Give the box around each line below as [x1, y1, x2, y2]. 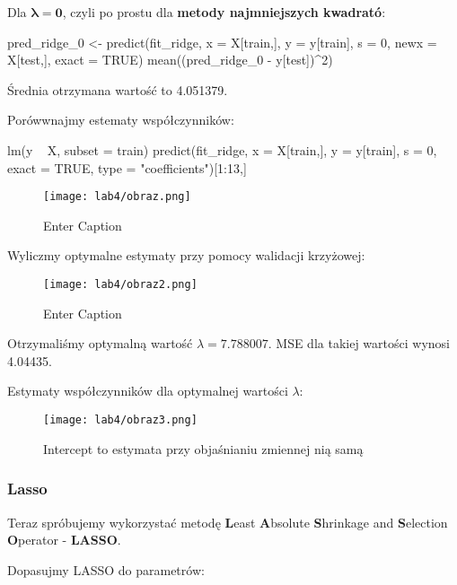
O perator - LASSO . [7, 530, 121, 549]
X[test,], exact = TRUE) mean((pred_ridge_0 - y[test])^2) [7, 50, 333, 69]
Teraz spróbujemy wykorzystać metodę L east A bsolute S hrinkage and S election [7, 512, 448, 531]
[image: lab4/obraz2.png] [43, 278, 198, 291]
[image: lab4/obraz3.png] [43, 414, 198, 427]
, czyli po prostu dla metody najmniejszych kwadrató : [62, 3, 386, 21]
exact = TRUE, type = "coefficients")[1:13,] [7, 158, 247, 177]
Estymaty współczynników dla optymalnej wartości [7, 381, 288, 400]
